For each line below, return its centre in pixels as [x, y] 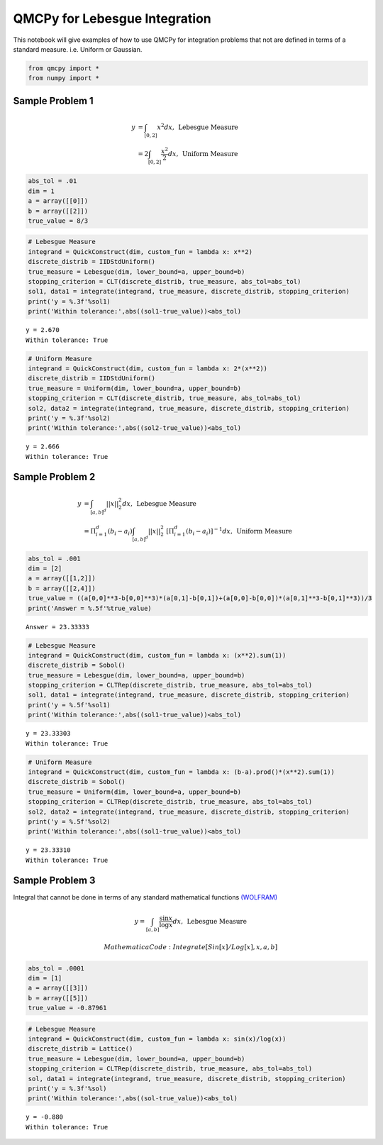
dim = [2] [45, 568]
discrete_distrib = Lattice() [81, 1049]
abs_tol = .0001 [56, 968]
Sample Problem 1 [53, 100]
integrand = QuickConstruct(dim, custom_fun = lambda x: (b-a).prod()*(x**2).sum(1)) [181, 772]
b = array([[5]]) [58, 998]
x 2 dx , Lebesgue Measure [198, 127]
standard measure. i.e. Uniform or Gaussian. [78, 49]
